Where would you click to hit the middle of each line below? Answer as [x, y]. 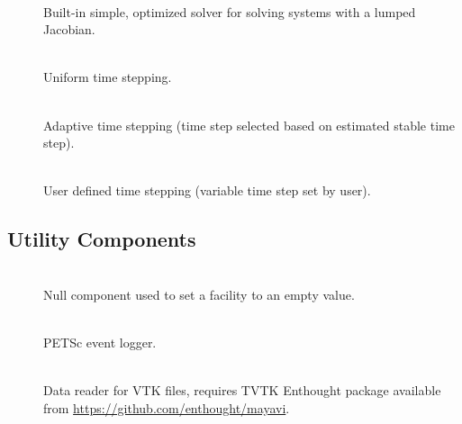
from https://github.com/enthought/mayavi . [167, 407]
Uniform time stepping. [108, 77]
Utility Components [102, 239]
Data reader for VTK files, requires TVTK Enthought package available [242, 390]
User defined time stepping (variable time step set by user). [207, 190]
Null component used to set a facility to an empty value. [199, 294]
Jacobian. [69, 29]
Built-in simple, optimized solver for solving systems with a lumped [230, 11]
